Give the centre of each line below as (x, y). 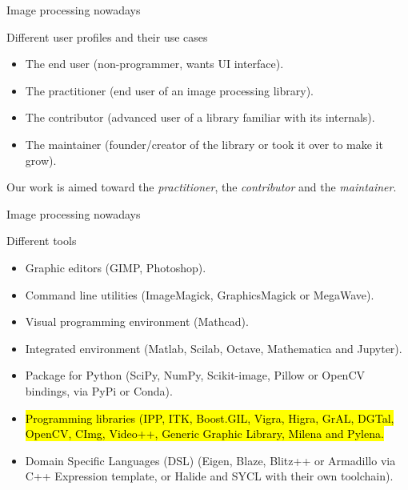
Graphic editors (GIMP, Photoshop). (116, 267)
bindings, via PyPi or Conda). (99, 390)
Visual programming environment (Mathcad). (137, 321)
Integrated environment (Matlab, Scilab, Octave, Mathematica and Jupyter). (214, 348)
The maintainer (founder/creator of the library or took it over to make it (204, 144)
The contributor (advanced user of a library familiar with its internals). (200, 117)
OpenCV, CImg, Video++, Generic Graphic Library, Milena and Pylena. (204, 434)
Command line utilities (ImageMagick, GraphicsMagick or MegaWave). (200, 294)
